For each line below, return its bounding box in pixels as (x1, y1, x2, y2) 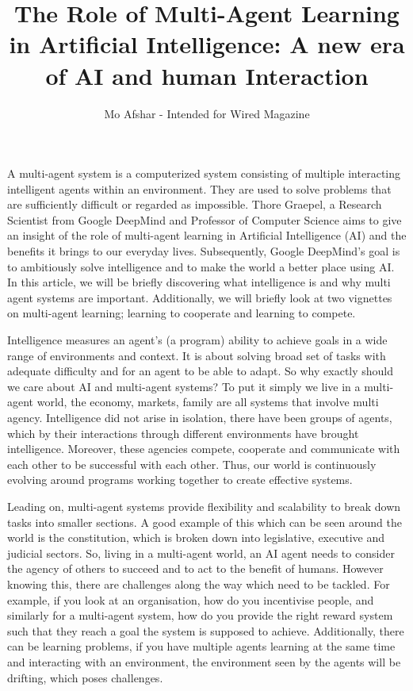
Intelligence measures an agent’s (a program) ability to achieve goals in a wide (7, 332, 388, 348)
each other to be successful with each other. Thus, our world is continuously (7, 455, 377, 472)
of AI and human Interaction (45, 59, 369, 91)
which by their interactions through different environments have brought (7, 424, 359, 441)
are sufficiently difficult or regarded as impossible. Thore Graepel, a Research (7, 196, 382, 213)
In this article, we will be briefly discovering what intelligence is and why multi (7, 274, 391, 290)
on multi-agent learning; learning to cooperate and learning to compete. (7, 305, 356, 321)
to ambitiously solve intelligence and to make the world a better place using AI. (7, 258, 395, 274)
